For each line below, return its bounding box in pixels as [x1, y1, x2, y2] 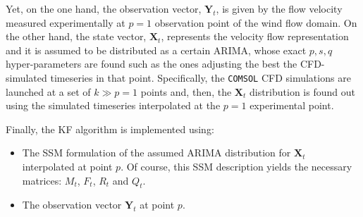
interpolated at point [22, 159, 113, 173]
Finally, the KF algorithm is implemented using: [6, 121, 214, 136]
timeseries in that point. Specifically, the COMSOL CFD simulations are [50, 70, 351, 85]
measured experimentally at [6, 15, 125, 30]
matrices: [22, 173, 62, 187]
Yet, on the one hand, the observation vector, [6, 1, 202, 15]
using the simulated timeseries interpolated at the [6, 98, 221, 113]
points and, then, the [140, 84, 232, 99]
